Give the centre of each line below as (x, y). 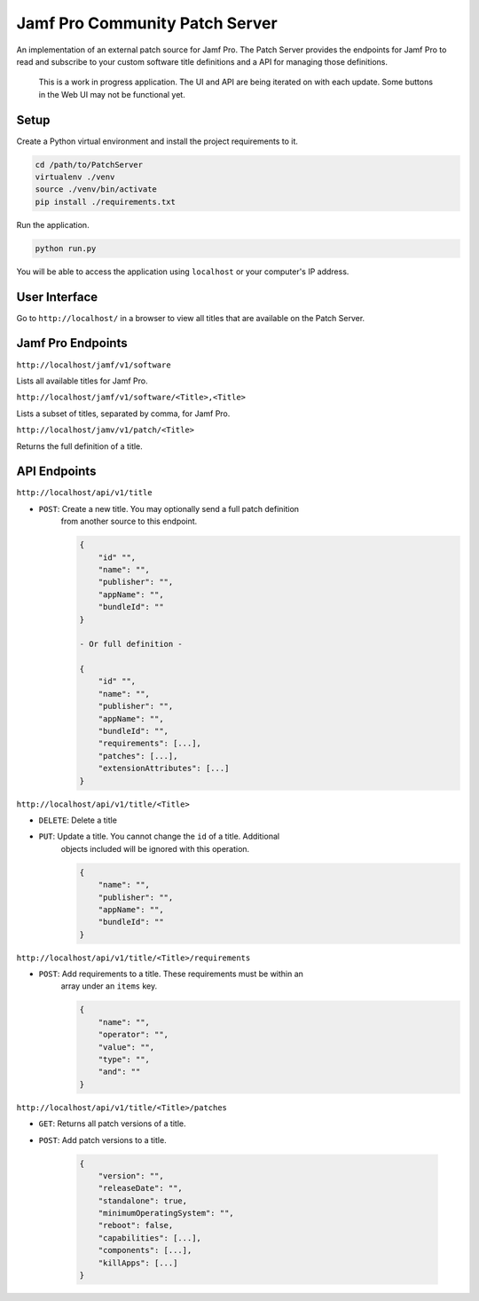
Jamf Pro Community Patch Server (147, 23)
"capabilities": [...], (149, 1238)
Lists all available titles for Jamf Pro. (82, 381)
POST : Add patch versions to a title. (103, 1139)
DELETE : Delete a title (78, 820)
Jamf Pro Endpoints (72, 343)
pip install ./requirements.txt (106, 201)
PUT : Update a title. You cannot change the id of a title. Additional (159, 836)
